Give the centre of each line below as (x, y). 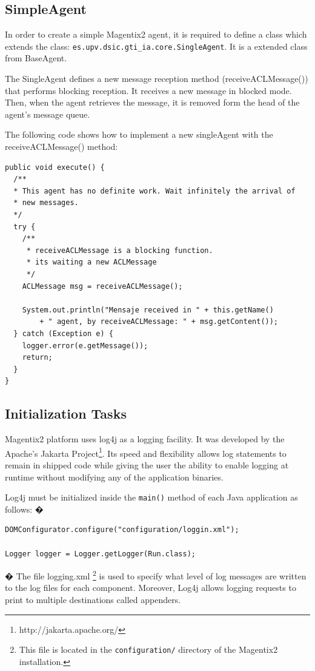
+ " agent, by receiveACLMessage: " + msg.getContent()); (159, 322)
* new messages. (46, 203)
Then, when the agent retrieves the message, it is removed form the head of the (152, 102)
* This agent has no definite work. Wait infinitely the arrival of (154, 191)
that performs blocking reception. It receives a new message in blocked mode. (148, 90)
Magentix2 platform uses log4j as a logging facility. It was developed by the (145, 439)
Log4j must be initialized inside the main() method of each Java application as (151, 497)
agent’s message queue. (48, 114)
